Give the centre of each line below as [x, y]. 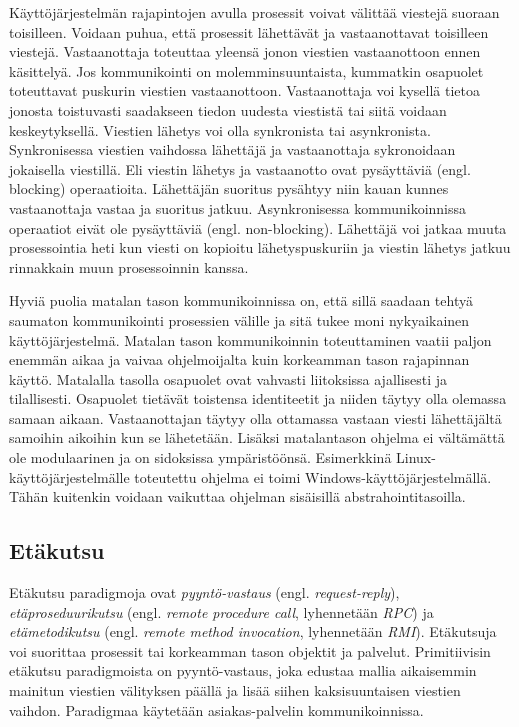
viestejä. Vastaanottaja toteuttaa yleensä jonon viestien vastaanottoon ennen [245, 51]
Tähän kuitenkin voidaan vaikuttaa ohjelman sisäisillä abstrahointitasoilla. [237, 496]
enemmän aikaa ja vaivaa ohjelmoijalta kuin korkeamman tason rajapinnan [239, 359]
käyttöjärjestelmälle [69, 476]
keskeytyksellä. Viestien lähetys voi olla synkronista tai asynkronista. [220, 129]
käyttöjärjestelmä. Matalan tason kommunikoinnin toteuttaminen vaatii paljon [250, 339]
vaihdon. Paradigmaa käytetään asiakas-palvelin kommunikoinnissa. [216, 709]
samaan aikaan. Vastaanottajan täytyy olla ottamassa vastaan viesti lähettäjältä [255, 417]
